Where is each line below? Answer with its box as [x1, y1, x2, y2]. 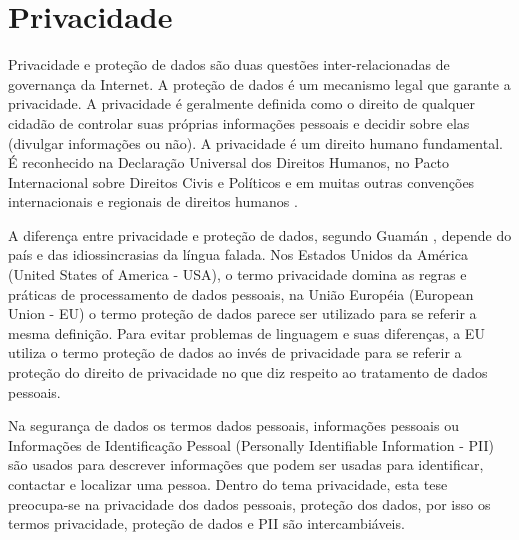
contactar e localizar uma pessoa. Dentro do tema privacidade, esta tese [8, 474, 448, 494]
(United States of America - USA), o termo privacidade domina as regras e [8, 264, 467, 285]
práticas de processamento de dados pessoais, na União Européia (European [8, 283, 474, 304]
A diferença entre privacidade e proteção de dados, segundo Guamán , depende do [8, 224, 512, 245]
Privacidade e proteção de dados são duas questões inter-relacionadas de [8, 54, 450, 75]
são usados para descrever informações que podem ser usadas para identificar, [8, 454, 484, 475]
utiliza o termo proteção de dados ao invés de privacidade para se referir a [8, 342, 462, 363]
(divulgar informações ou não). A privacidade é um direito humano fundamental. [8, 132, 503, 153]
